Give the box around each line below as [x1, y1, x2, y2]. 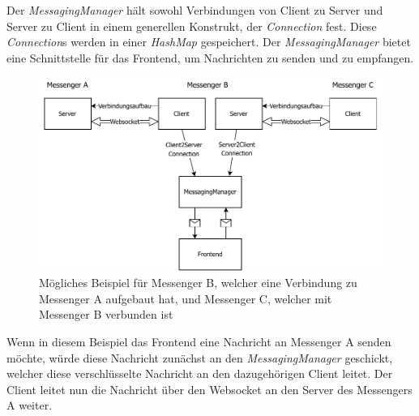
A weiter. [6, 397, 53, 414]
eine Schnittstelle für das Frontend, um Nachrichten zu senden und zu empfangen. [6, 49, 414, 66]
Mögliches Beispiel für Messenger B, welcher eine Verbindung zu [39, 274, 357, 291]
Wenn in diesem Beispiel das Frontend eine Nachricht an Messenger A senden [6, 333, 391, 350]
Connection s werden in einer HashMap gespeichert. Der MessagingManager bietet [6, 33, 411, 50]
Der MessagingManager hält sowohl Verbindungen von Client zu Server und [6, 2, 383, 18]
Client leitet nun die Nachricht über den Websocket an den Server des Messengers [6, 380, 413, 397]
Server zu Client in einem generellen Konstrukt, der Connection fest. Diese [6, 17, 377, 34]
